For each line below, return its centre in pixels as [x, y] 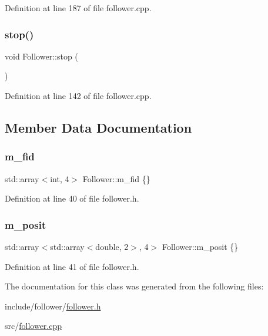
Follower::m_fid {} [116, 178]
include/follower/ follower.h [53, 306]
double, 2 [112, 246]
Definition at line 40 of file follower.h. [72, 198]
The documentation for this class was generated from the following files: [134, 286]
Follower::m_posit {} [200, 246]
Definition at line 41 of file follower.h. [72, 266]
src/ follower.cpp [33, 326]
